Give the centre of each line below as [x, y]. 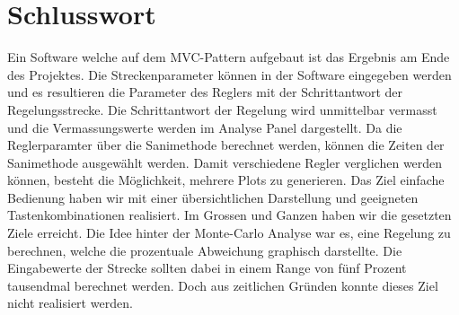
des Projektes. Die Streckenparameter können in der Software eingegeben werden [229, 74]
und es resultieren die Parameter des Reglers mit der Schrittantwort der [205, 92]
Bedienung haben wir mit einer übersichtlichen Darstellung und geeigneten [213, 197]
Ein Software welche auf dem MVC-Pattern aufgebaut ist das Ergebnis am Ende [229, 57]
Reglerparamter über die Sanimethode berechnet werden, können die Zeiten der [226, 145]
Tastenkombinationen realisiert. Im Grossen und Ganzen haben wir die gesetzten [229, 215]
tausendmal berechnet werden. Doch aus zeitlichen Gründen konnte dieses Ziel [223, 285]
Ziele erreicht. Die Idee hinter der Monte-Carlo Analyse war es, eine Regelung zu [229, 233]
